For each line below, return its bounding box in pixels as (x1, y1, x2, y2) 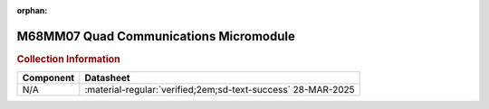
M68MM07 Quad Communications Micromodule (16, 28, 296, 44)
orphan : (16, 5, 48, 15)
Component (22, 72, 75, 85)
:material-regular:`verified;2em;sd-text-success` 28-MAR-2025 (84, 84, 355, 96)
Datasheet (84, 72, 130, 85)
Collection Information (16, 52, 121, 65)
